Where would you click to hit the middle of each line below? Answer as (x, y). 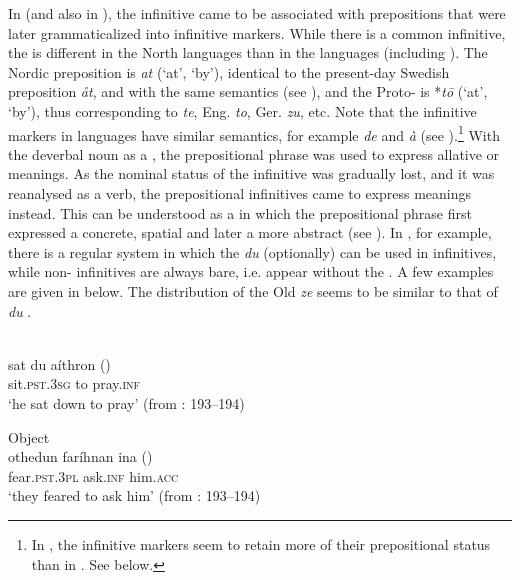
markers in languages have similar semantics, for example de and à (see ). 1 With (254, 133)
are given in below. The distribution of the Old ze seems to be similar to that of (253, 290)
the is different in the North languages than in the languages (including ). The (248, 52)
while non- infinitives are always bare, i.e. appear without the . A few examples (251, 271)
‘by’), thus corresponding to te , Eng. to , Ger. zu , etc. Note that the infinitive (242, 110)
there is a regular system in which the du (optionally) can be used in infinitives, (252, 251)
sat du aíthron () (59, 363)
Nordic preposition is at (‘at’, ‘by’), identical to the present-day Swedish (229, 71)
